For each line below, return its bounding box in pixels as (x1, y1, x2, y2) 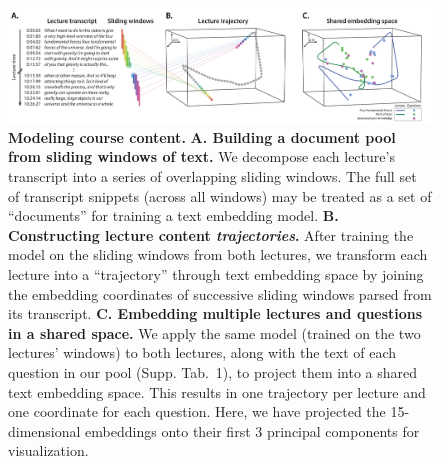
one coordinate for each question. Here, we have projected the (8, 401, 386, 422)
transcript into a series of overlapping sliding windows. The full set (8, 166, 417, 186)
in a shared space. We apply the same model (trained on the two (8, 322, 421, 343)
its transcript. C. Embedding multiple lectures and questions (8, 303, 423, 324)
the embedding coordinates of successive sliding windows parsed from (8, 283, 432, 304)
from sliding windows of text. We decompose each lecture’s (8, 146, 395, 167)
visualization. (8, 440, 89, 461)
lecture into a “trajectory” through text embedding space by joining (8, 263, 424, 284)
